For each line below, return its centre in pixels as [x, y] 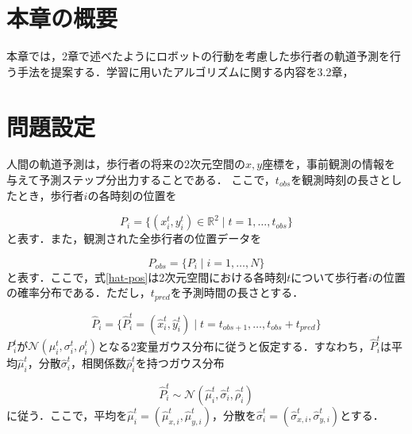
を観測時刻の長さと [341, 180]
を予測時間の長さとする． [237, 292]
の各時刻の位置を [132, 195]
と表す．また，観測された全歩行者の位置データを [134, 238]
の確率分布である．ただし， [79, 292]
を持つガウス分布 [180, 363]
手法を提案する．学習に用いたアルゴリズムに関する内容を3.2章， [185, 71]
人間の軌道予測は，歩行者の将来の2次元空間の [126, 164]
